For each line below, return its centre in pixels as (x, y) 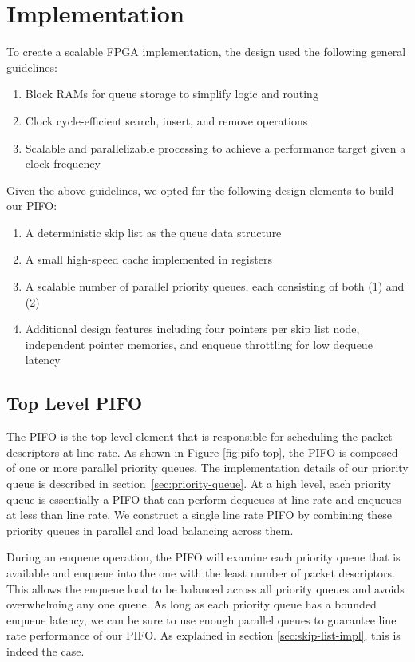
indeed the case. (45, 650)
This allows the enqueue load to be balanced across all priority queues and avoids (206, 588)
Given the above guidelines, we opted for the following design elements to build (200, 190)
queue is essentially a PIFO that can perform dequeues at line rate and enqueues (204, 499)
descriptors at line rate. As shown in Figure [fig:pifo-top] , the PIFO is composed (202, 452)
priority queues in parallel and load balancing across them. (150, 530)
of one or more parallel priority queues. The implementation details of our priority (207, 468)
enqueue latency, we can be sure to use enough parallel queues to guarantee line (202, 619)
